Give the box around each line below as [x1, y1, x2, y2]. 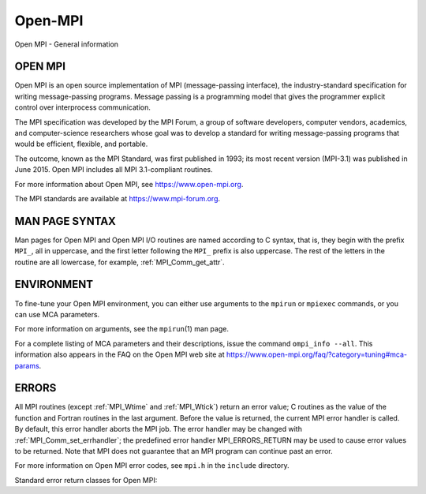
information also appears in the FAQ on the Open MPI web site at [14, 350, 225, 359]
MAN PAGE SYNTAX [14, 214, 116, 228]
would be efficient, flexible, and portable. [14, 139, 148, 149]
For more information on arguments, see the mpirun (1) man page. [14, 324, 229, 334]
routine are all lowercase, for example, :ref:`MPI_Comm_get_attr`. [14, 257, 225, 267]
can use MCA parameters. [14, 309, 100, 319]
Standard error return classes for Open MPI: [14, 475, 158, 485]
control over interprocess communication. [14, 103, 151, 112]
